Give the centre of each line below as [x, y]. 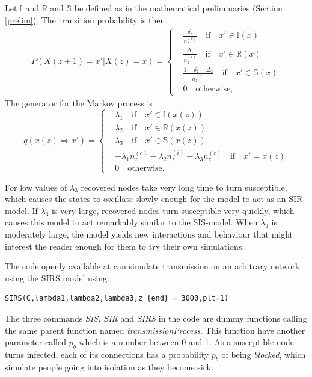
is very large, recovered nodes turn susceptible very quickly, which [173, 210]
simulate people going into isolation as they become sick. [109, 366]
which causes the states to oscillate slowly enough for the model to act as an [145, 199]
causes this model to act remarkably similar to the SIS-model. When [131, 222]
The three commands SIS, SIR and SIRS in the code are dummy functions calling [156, 318]
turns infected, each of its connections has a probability [107, 354]
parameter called [35, 342]
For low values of [36, 187]
